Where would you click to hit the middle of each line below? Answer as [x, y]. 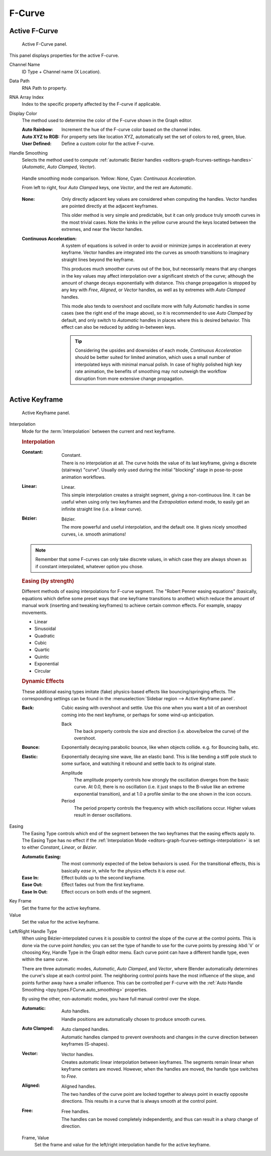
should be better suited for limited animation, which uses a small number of [153, 357]
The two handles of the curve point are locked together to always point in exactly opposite [155, 1094]
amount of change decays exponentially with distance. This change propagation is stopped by [159, 283]
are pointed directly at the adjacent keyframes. [110, 206]
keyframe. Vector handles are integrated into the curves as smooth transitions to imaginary [155, 252]
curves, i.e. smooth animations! [94, 534]
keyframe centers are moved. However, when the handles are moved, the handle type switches [160, 1069]
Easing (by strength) [48, 581]
